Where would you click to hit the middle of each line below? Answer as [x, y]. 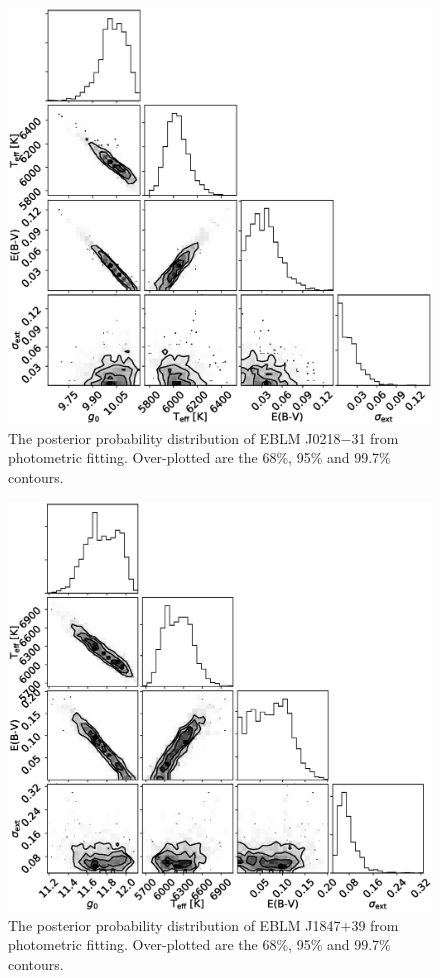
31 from [375, 437]
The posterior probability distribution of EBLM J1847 [174, 924]
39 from [375, 924]
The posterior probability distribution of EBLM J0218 [174, 437]
